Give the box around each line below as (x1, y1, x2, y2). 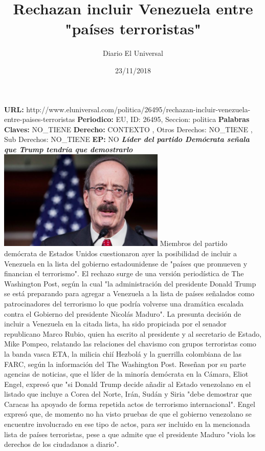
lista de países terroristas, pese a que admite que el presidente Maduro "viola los (4, 428, 256, 439)
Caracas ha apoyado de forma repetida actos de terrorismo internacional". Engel (4, 398, 255, 409)
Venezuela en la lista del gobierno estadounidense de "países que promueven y (4, 258, 248, 269)
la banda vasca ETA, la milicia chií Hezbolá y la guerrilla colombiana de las (4, 348, 241, 359)
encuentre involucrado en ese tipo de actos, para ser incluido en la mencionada (4, 419, 250, 429)
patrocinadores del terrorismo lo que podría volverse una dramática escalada (4, 298, 244, 309)
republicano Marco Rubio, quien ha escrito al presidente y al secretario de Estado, (4, 328, 261, 339)
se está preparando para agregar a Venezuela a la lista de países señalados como (4, 288, 255, 299)
